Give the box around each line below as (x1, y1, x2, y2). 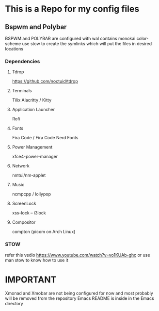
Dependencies (5, 58, 40, 65)
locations (5, 46, 23, 51)
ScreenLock (12, 200, 36, 207)
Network (12, 163, 30, 169)
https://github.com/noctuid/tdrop (12, 79, 79, 84)
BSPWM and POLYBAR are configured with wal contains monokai (5, 35, 136, 41)
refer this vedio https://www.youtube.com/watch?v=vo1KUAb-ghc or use (5, 252, 150, 258)
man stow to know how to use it (5, 257, 69, 263)
